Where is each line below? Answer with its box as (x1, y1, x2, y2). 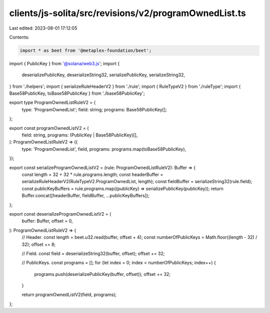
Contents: (9, 34, 29, 40)
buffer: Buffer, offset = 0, (21, 218, 73, 224)
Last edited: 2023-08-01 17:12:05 (9, 25, 77, 31)
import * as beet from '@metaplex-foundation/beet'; (19, 48, 152, 53)
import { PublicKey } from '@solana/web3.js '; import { (9, 60, 120, 66)
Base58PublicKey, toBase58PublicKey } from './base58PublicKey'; (9, 90, 145, 96)
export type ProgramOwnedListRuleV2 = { (9, 99, 96, 105)
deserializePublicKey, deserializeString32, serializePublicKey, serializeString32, (21, 72, 185, 78)
